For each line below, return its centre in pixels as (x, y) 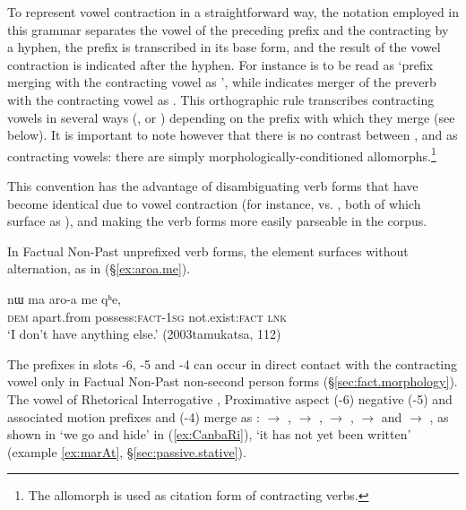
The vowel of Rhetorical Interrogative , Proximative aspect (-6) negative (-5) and (230, 398)
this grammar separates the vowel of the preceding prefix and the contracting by (228, 29)
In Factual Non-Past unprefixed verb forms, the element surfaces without (208, 251)
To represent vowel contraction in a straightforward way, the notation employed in (233, 12)
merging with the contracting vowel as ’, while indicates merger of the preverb (222, 82)
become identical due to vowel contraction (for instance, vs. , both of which (214, 203)
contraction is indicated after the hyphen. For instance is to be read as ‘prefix (220, 64)
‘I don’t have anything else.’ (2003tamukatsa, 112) (144, 334)
